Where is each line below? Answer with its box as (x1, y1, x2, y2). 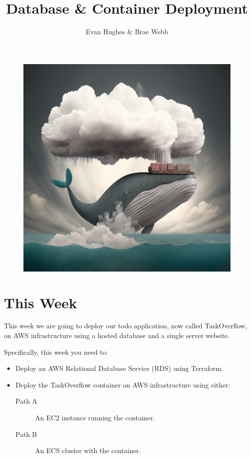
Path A (15, 396, 38, 406)
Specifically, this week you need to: (4, 346, 108, 357)
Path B (15, 429, 37, 439)
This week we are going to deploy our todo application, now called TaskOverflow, (4, 320, 248, 331)
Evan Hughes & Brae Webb (85, 26, 168, 37)
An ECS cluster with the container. (35, 445, 141, 456)
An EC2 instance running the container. (35, 412, 155, 422)
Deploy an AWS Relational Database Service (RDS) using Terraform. (15, 363, 223, 373)
